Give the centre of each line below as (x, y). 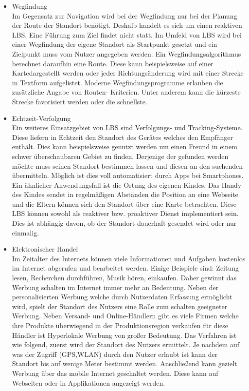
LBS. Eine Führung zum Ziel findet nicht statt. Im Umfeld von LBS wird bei (127, 34)
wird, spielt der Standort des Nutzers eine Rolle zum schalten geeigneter (120, 306)
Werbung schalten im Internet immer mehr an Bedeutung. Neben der (115, 287)
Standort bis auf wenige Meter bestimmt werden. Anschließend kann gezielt (124, 363)
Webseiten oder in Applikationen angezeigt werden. (89, 382)
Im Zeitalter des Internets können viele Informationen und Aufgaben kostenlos (129, 258)
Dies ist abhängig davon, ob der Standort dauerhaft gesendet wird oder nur (124, 223)
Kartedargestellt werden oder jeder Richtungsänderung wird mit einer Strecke (128, 73)
